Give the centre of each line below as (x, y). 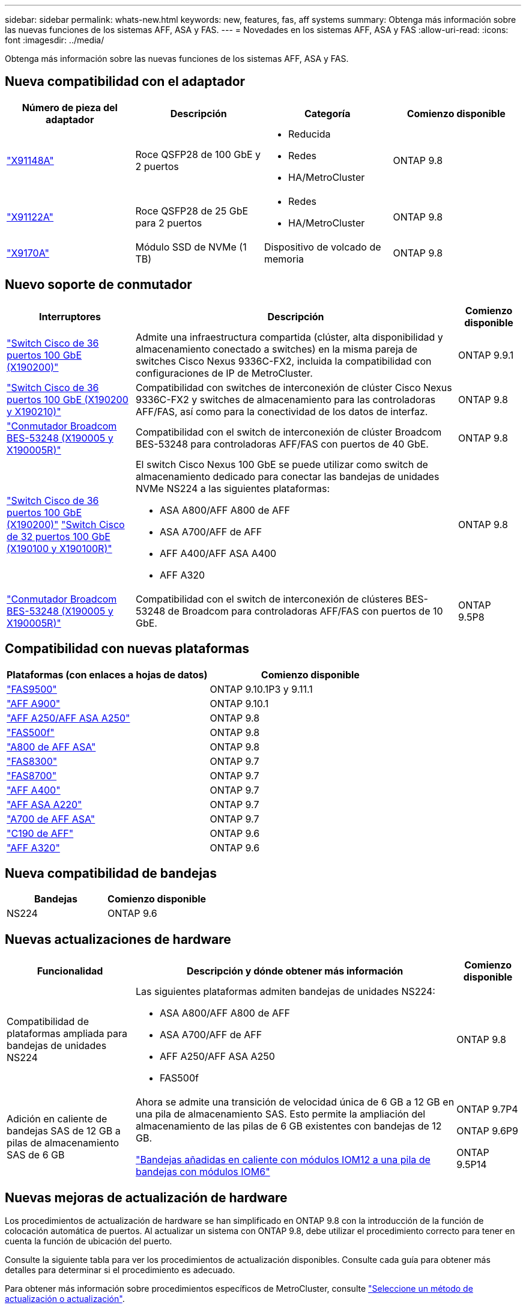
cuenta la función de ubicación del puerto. (89, 1241)
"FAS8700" (32, 775)
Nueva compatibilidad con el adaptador (125, 82)
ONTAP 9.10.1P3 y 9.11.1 (261, 689)
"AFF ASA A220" (44, 804)
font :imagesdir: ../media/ (55, 40)
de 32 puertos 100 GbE (59, 536)
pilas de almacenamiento (63, 1143)
